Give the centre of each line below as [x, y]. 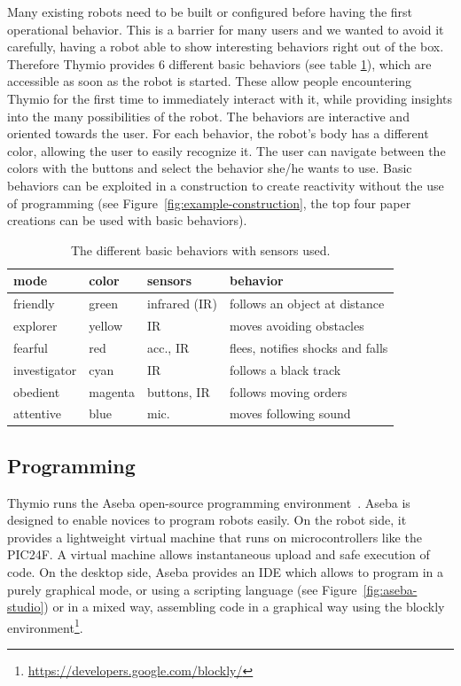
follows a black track [285, 369]
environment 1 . [45, 626]
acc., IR [168, 347]
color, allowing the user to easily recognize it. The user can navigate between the [227, 150]
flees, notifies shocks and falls [309, 347]
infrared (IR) [182, 304]
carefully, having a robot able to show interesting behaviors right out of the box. [226, 47]
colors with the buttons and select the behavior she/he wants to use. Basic [210, 168]
